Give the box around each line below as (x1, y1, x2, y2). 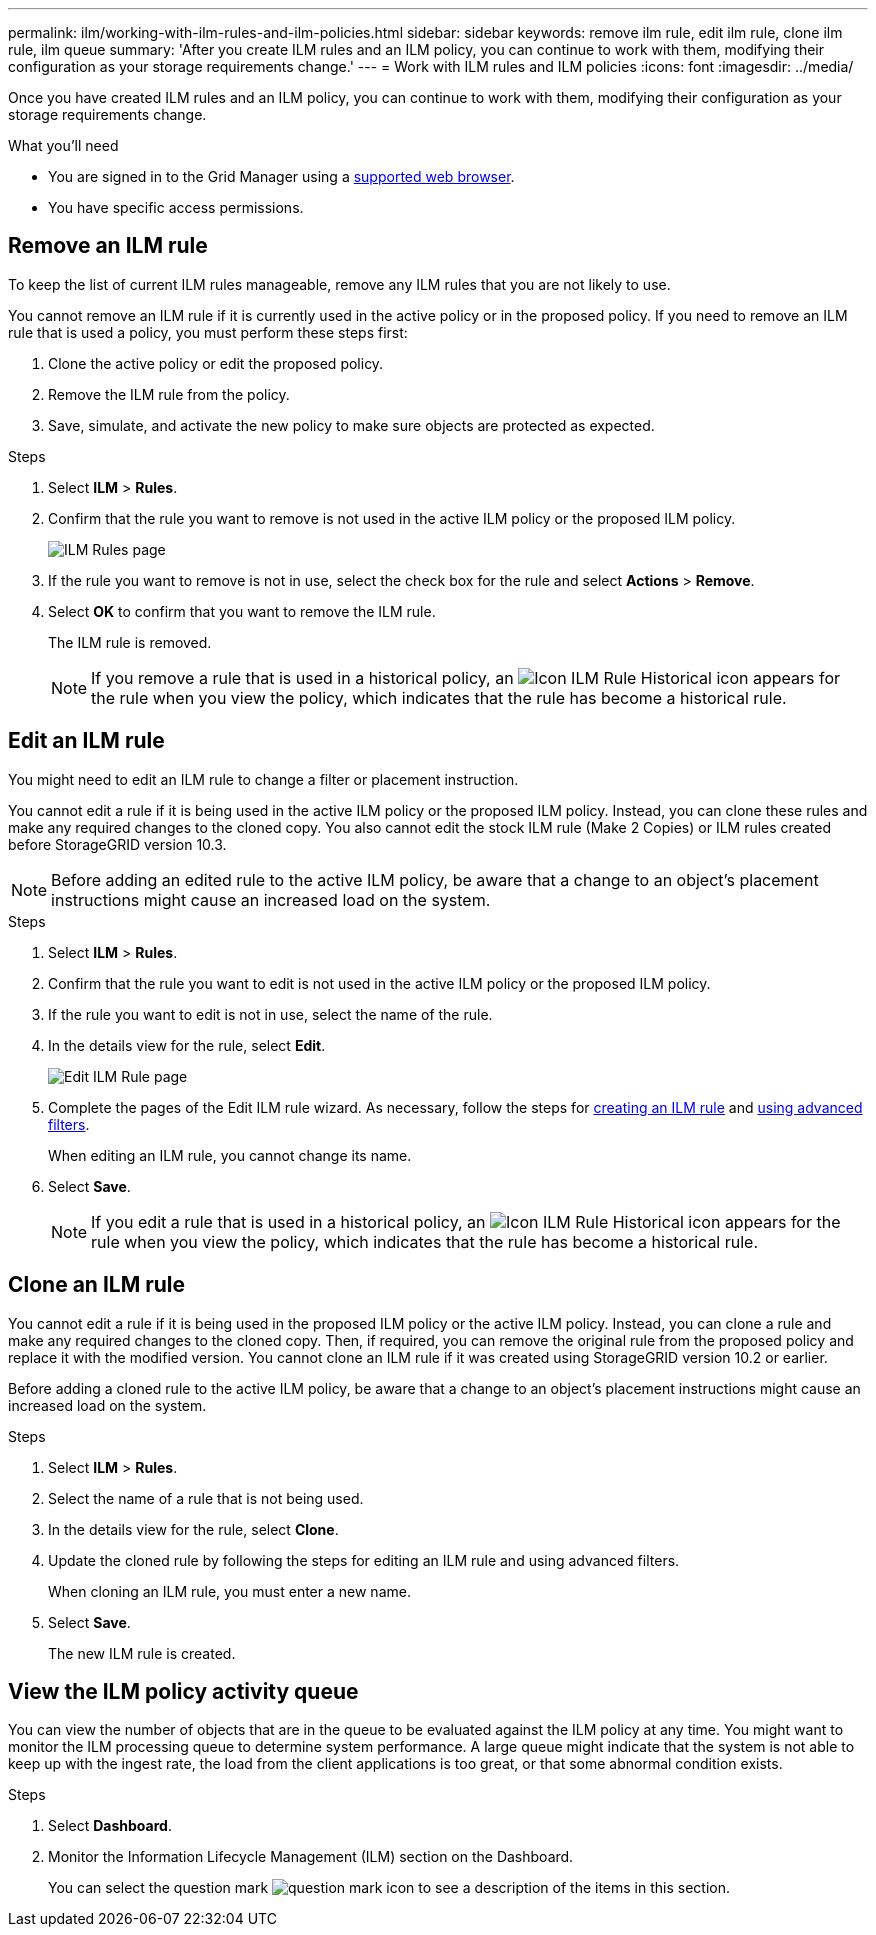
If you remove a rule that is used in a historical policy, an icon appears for (91, 667, 841, 688)
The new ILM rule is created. (48, 1644, 236, 1662)
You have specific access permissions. (48, 199, 304, 216)
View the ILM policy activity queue (8, 1678, 359, 1704)
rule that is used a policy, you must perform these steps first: (8, 323, 408, 341)
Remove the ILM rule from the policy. (48, 385, 290, 403)
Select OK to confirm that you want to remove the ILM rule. (48, 602, 436, 620)
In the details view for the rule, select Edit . (48, 1036, 326, 1054)
